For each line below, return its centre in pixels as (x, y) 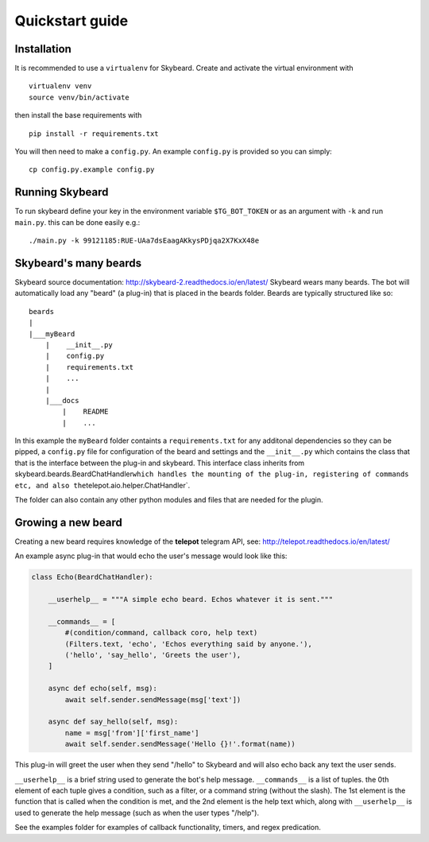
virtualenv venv (60, 86)
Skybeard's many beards (78, 263)
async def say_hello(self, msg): (113, 722)
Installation (43, 49)
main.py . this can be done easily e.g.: (77, 222)
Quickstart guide (71, 21)
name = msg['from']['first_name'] (132, 733)
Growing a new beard (68, 522)
